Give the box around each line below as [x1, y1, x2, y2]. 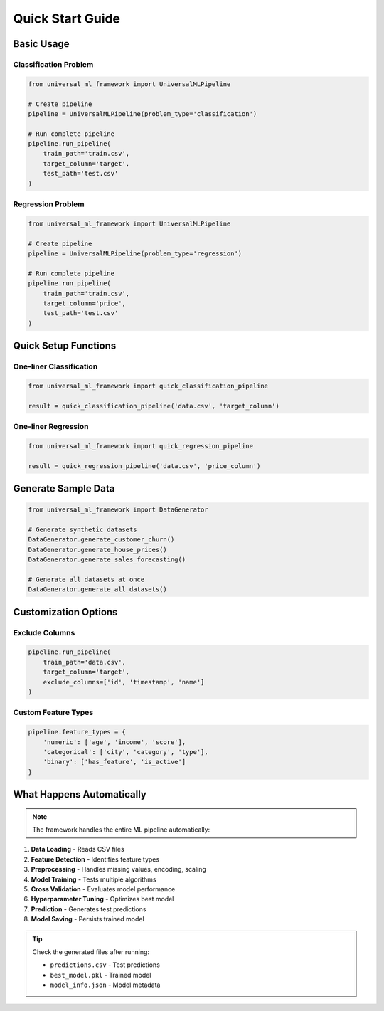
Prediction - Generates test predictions [31, 904, 146, 914]
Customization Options [13, 605, 118, 618]
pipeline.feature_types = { [28, 728, 126, 736]
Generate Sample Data [13, 482, 115, 494]
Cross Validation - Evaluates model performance [31, 885, 176, 894]
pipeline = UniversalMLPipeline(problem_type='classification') [28, 110, 257, 117]
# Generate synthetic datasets [28, 525, 138, 534]
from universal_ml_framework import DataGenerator [28, 506, 209, 514]
